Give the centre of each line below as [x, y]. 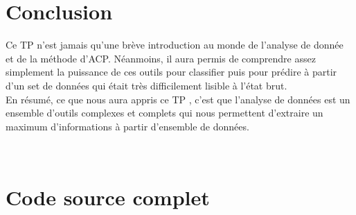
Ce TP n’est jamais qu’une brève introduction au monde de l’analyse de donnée [175, 45]
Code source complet [108, 197]
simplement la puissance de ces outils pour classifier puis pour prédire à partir [171, 72]
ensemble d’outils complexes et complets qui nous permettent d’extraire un [164, 113]
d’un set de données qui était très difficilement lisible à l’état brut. [146, 85]
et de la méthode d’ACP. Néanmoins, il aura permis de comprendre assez [161, 58]
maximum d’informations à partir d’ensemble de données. [127, 126]
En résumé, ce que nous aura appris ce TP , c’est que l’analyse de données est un [178, 99]
